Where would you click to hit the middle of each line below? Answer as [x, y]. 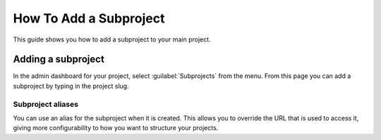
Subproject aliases [46, 104]
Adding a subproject [59, 59]
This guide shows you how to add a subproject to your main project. [112, 39]
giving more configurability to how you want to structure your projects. [116, 128]
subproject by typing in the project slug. [71, 86]
